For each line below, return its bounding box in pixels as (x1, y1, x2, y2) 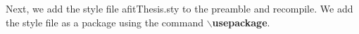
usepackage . (212, 15, 270, 29)
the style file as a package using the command (6, 15, 203, 29)
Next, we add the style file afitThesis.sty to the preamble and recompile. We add (6, 1, 353, 15)
